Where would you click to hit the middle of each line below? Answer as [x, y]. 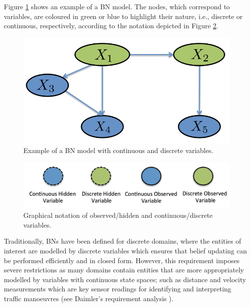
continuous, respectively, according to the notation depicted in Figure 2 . [111, 26]
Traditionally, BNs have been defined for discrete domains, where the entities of [123, 241]
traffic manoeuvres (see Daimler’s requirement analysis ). [89, 298]
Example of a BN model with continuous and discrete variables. [118, 150]
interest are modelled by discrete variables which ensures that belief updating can [125, 250]
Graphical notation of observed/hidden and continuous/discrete [118, 215]
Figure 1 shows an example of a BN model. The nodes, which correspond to [117, 6]
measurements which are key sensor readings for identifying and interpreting [118, 289]
